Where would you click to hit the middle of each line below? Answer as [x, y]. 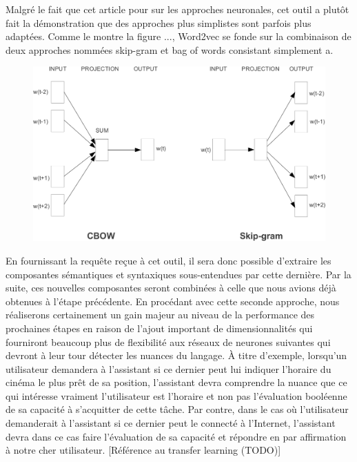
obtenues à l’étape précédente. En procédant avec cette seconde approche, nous [173, 301]
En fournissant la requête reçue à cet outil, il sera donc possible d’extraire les [169, 260]
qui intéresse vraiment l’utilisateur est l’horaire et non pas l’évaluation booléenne [176, 395]
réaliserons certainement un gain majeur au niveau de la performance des [160, 315]
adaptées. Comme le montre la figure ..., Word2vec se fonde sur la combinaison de [178, 36]
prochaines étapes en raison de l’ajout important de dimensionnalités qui [159, 328]
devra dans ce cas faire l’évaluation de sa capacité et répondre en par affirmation [176, 436]
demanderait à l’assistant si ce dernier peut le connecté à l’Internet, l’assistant [171, 423]
